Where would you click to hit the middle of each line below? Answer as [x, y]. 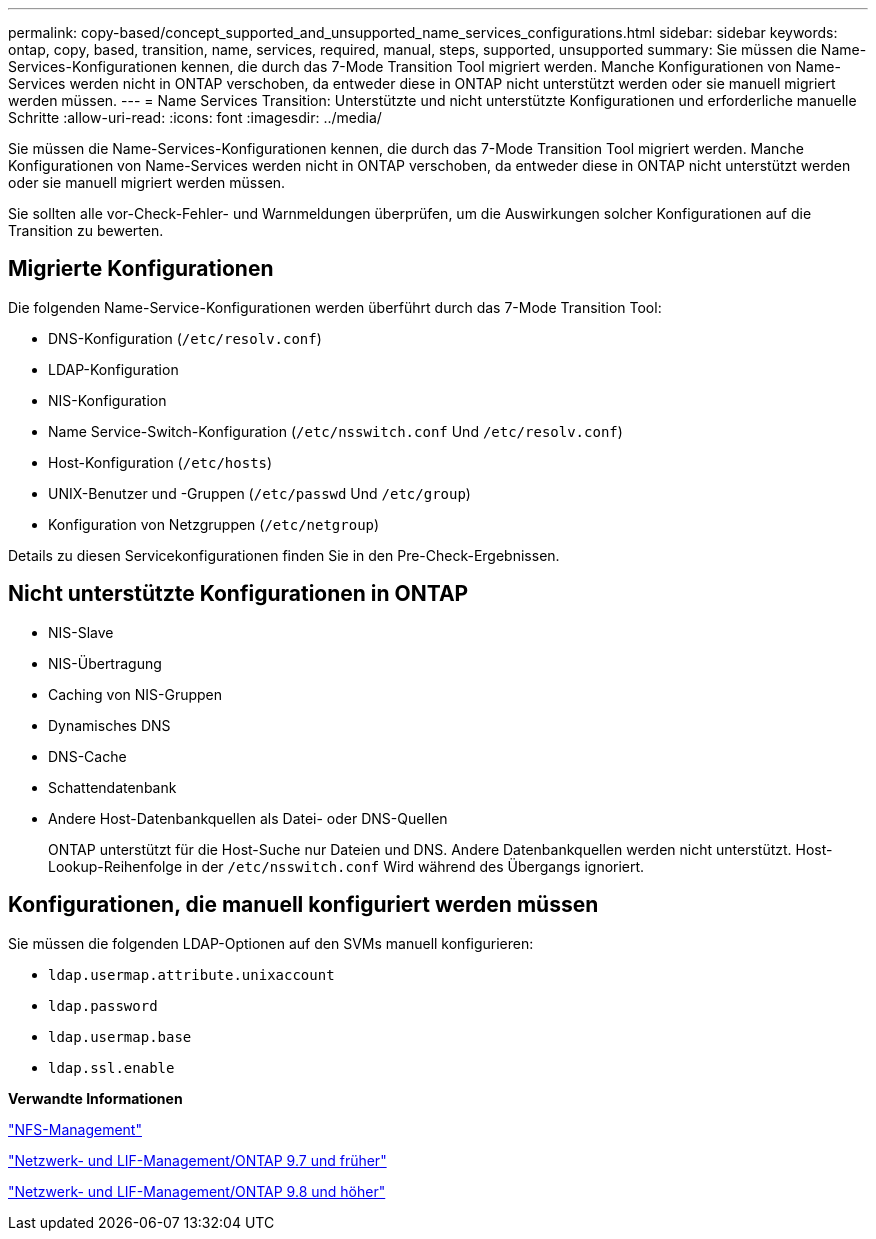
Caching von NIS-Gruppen [135, 694]
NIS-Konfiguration [107, 400]
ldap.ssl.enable [111, 1067]
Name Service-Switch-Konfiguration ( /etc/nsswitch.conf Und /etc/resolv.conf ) [335, 431]
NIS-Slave [81, 632]
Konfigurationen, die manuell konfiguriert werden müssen [303, 905]
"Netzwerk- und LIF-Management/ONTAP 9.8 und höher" [197, 1191]
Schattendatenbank [112, 787]
